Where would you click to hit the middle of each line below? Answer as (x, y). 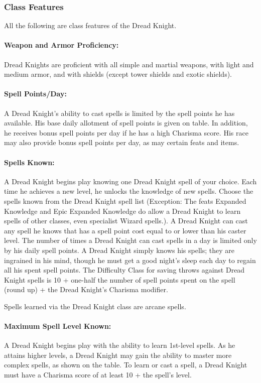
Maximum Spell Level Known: (58, 326)
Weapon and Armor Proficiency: (61, 45)
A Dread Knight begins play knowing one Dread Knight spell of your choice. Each (130, 181)
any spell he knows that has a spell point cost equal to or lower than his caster (125, 230)
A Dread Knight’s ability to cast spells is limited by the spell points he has (119, 113)
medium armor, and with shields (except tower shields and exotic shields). (118, 74)
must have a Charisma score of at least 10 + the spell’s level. (98, 375)
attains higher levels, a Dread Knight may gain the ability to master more (118, 355)
